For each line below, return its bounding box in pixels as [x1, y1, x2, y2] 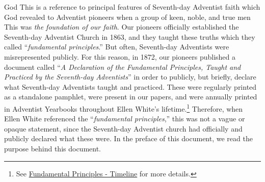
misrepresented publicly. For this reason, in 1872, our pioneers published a [4, 51, 235, 62]
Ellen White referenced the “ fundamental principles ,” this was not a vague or [4, 113, 245, 124]
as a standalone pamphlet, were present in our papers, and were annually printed [4, 91, 257, 102]
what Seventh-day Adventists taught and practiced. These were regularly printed [4, 81, 257, 92]
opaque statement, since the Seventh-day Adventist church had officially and [4, 123, 243, 134]
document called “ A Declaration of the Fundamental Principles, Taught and [4, 61, 241, 72]
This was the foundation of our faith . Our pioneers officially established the [4, 21, 239, 32]
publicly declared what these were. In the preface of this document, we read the [4, 133, 253, 144]
